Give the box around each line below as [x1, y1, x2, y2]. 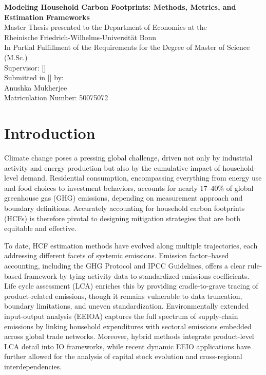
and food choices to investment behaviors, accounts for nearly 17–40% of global [4, 182, 254, 193]
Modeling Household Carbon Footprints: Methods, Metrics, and [4, 2, 236, 12]
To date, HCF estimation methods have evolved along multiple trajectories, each [4, 240, 258, 251]
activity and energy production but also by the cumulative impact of [4, 162, 220, 173]
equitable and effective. [4, 223, 77, 234]
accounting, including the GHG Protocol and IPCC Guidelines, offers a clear [4, 260, 245, 271]
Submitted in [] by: [4, 72, 64, 83]
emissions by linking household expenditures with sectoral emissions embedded [4, 320, 252, 331]
